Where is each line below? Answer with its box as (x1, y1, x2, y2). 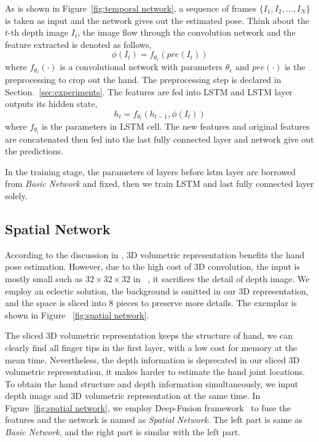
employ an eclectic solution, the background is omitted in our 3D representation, (5, 284, 309, 297)
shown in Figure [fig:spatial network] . (5, 308, 149, 321)
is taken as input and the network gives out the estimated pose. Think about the (5, 14, 310, 26)
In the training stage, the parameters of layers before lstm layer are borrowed (5, 165, 296, 178)
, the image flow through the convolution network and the (77, 26, 296, 39)
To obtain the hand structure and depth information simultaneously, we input (5, 377, 299, 390)
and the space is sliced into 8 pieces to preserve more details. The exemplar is (5, 296, 297, 309)
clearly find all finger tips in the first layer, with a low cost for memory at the (5, 341, 297, 353)
